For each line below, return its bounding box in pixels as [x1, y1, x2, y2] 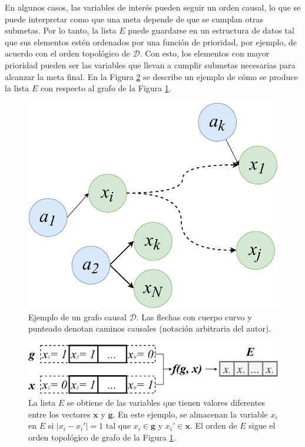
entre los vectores [28, 408, 91, 420]
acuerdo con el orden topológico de [5, 47, 130, 59]
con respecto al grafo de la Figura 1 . [40, 82, 171, 94]
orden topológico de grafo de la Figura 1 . [28, 431, 176, 443]
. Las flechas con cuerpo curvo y [136, 310, 252, 323]
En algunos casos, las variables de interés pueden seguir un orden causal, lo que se [5, 1, 301, 13]
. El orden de [190, 419, 237, 432]
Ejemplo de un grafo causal [28, 310, 127, 323]
